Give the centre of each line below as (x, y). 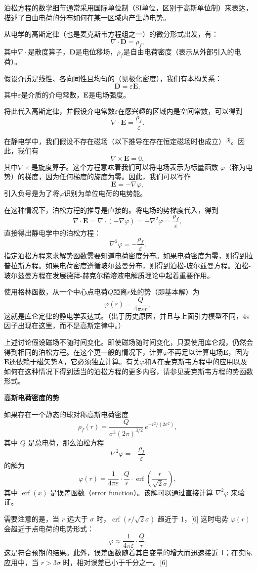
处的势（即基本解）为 (165, 292)
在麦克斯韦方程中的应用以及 (202, 361)
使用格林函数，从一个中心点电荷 (56, 292)
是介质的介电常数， (52, 94)
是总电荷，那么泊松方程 (66, 442)
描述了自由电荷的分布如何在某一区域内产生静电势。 (87, 17)
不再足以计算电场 (195, 352)
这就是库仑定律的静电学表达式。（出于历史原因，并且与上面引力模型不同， (123, 315)
